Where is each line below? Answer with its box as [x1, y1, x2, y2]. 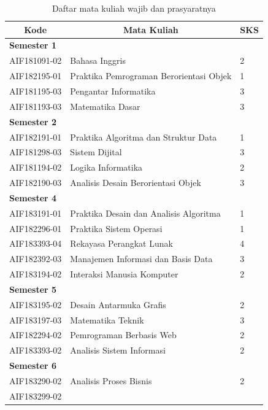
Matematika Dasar [70, 99, 140, 112]
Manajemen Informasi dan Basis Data [70, 252, 213, 265]
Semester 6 [9, 359, 57, 372]
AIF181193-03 [9, 99, 62, 112]
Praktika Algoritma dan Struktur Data [70, 130, 217, 143]
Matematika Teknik [70, 313, 144, 326]
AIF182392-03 [9, 252, 62, 265]
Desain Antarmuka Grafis [70, 298, 166, 311]
